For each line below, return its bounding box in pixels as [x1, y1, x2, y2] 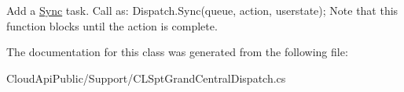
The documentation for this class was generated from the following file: [6, 44, 348, 60]
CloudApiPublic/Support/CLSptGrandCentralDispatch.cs [6, 69, 286, 86]
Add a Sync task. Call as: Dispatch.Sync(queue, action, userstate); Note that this [6, 2, 398, 18]
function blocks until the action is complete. [6, 17, 218, 34]
